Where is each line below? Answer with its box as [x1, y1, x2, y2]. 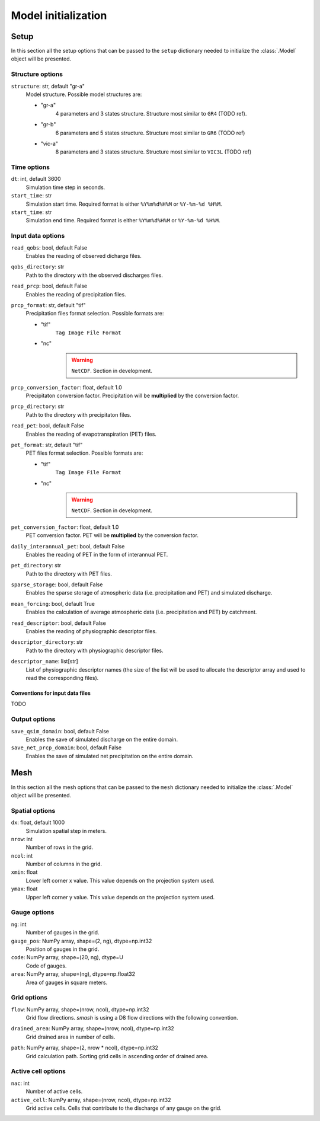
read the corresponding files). [25, 674, 99, 681]
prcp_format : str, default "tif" [11, 301, 86, 308]
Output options [11, 715, 56, 723]
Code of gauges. [25, 962, 67, 969]
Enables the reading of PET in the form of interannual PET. [25, 551, 168, 558]
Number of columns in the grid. [25, 860, 103, 868]
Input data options [11, 232, 65, 240]
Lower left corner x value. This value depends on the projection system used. [25, 877, 215, 884]
